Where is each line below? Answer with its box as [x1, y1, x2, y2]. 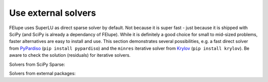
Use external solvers [9, 7, 96, 18]
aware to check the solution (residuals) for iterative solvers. [9, 52, 131, 58]
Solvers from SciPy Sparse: [9, 61, 66, 67]
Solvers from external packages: [9, 70, 76, 76]
